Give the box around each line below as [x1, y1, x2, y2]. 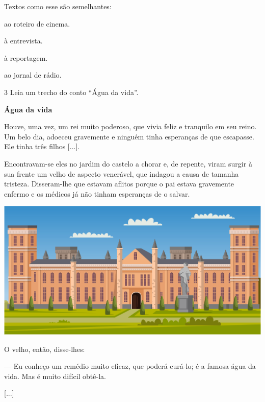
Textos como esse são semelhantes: [4, 1, 112, 11]
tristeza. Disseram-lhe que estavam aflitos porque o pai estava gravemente [4, 178, 234, 189]
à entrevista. [4, 35, 43, 46]
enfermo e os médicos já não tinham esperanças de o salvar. [4, 188, 190, 199]
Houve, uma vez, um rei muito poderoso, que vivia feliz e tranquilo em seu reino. [4, 121, 257, 132]
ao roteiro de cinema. [4, 18, 70, 29]
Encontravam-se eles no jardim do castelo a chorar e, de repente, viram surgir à [4, 158, 252, 169]
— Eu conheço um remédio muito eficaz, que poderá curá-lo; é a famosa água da [4, 361, 256, 371]
